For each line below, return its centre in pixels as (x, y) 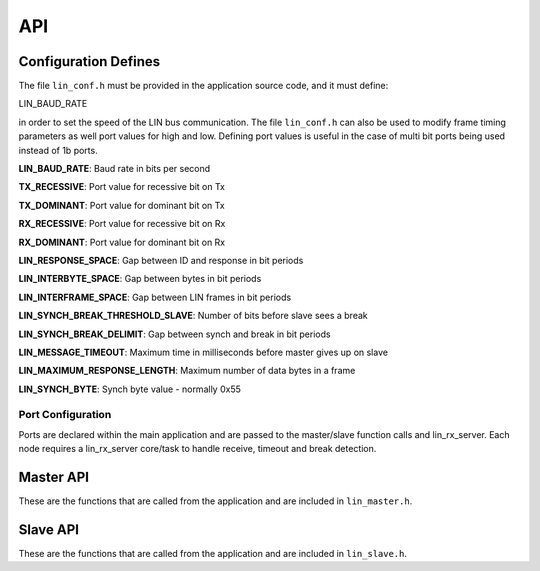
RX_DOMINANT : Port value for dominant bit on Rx (122, 242)
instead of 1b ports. (58, 150)
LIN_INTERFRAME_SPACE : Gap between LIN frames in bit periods (155, 297)
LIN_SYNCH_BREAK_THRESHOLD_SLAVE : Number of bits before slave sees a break (193, 316)
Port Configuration (65, 415)
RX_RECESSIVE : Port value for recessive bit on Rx (122, 224)
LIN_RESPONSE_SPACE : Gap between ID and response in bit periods (161, 260)
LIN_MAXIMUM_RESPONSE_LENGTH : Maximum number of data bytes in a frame (187, 371)
